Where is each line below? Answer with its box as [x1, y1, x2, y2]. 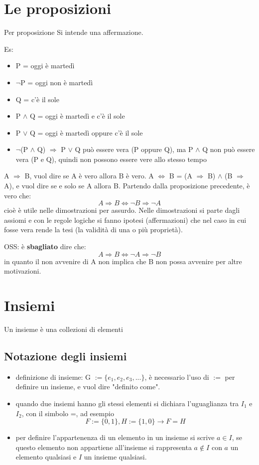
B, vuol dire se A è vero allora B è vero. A [24, 170, 154, 181]
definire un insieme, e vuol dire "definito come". [15, 381, 160, 392]
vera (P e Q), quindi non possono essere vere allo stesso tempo [15, 154, 207, 164]
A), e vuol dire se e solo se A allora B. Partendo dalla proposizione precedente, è [4, 180, 250, 191]
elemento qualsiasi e [15, 452, 77, 462]
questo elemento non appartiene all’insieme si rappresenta [15, 442, 192, 452]
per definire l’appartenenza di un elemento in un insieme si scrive [15, 432, 215, 443]
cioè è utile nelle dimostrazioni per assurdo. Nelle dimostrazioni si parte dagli [4, 205, 240, 215]
